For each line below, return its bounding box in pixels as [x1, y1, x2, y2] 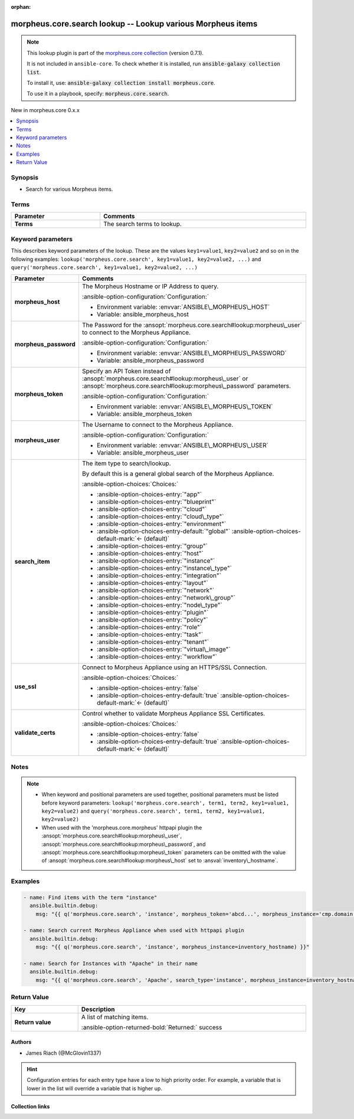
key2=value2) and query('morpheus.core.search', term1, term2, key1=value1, [41, 807, 265, 814]
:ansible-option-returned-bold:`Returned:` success [81, 1023, 222, 1031]
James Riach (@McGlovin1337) [25, 1049, 101, 1056]
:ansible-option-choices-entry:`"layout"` [96, 579, 209, 587]
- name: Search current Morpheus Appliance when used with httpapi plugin [23, 927, 245, 934]
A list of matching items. [81, 1013, 149, 1021]
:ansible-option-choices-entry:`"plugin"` [96, 608, 209, 617]
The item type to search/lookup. [81, 459, 171, 467]
